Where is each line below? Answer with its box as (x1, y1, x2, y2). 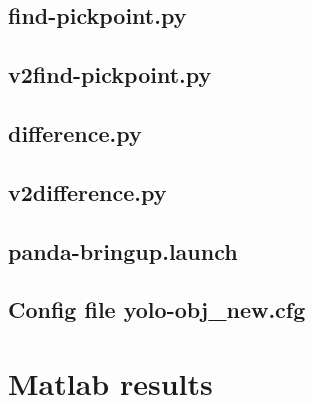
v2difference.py (8, 176, 167, 207)
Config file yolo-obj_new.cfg (8, 294, 306, 325)
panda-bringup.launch (8, 235, 238, 266)
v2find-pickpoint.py (8, 59, 212, 90)
